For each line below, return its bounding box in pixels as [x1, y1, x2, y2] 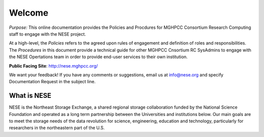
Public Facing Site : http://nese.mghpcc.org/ [9, 63, 98, 68]
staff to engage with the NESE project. [9, 31, 87, 37]
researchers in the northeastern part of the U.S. [9, 125, 105, 131]
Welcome [9, 7, 48, 18]
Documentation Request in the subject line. [9, 79, 96, 85]
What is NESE [9, 91, 51, 100]
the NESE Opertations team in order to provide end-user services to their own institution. [9, 54, 188, 60]
